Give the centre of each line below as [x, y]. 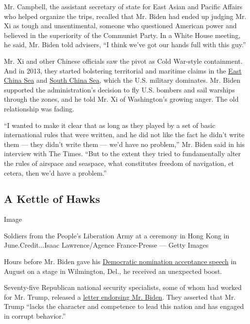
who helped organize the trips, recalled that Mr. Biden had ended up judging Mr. [125, 16]
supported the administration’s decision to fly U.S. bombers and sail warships [119, 89]
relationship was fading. [39, 108]
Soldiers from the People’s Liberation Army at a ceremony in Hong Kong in [117, 235]
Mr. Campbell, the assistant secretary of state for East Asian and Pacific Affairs [123, 6]
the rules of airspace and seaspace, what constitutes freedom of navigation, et [119, 163]
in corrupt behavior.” [35, 316]
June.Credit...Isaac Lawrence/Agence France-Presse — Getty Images [106, 245]
